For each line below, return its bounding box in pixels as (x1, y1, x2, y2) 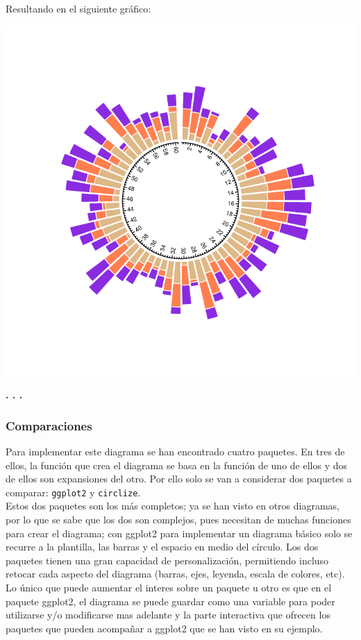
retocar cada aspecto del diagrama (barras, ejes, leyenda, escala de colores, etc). (6, 566, 345, 581)
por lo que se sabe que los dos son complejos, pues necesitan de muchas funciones (6, 512, 351, 527)
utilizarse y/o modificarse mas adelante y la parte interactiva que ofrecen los (6, 607, 330, 622)
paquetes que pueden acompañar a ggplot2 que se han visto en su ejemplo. (6, 621, 323, 635)
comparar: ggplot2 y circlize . (6, 485, 141, 499)
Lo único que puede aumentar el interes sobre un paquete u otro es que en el (6, 580, 332, 594)
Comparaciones (6, 416, 92, 434)
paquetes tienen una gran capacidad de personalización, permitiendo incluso (6, 553, 329, 567)
